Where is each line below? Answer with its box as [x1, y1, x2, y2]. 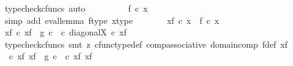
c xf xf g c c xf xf [9, 50, 92, 62]
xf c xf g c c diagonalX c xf [4, 26, 127, 38]
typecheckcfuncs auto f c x [4, 2, 148, 14]
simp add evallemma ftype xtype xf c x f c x [4, 13, 220, 26]
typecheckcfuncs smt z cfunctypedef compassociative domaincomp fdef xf [4, 37, 287, 50]
